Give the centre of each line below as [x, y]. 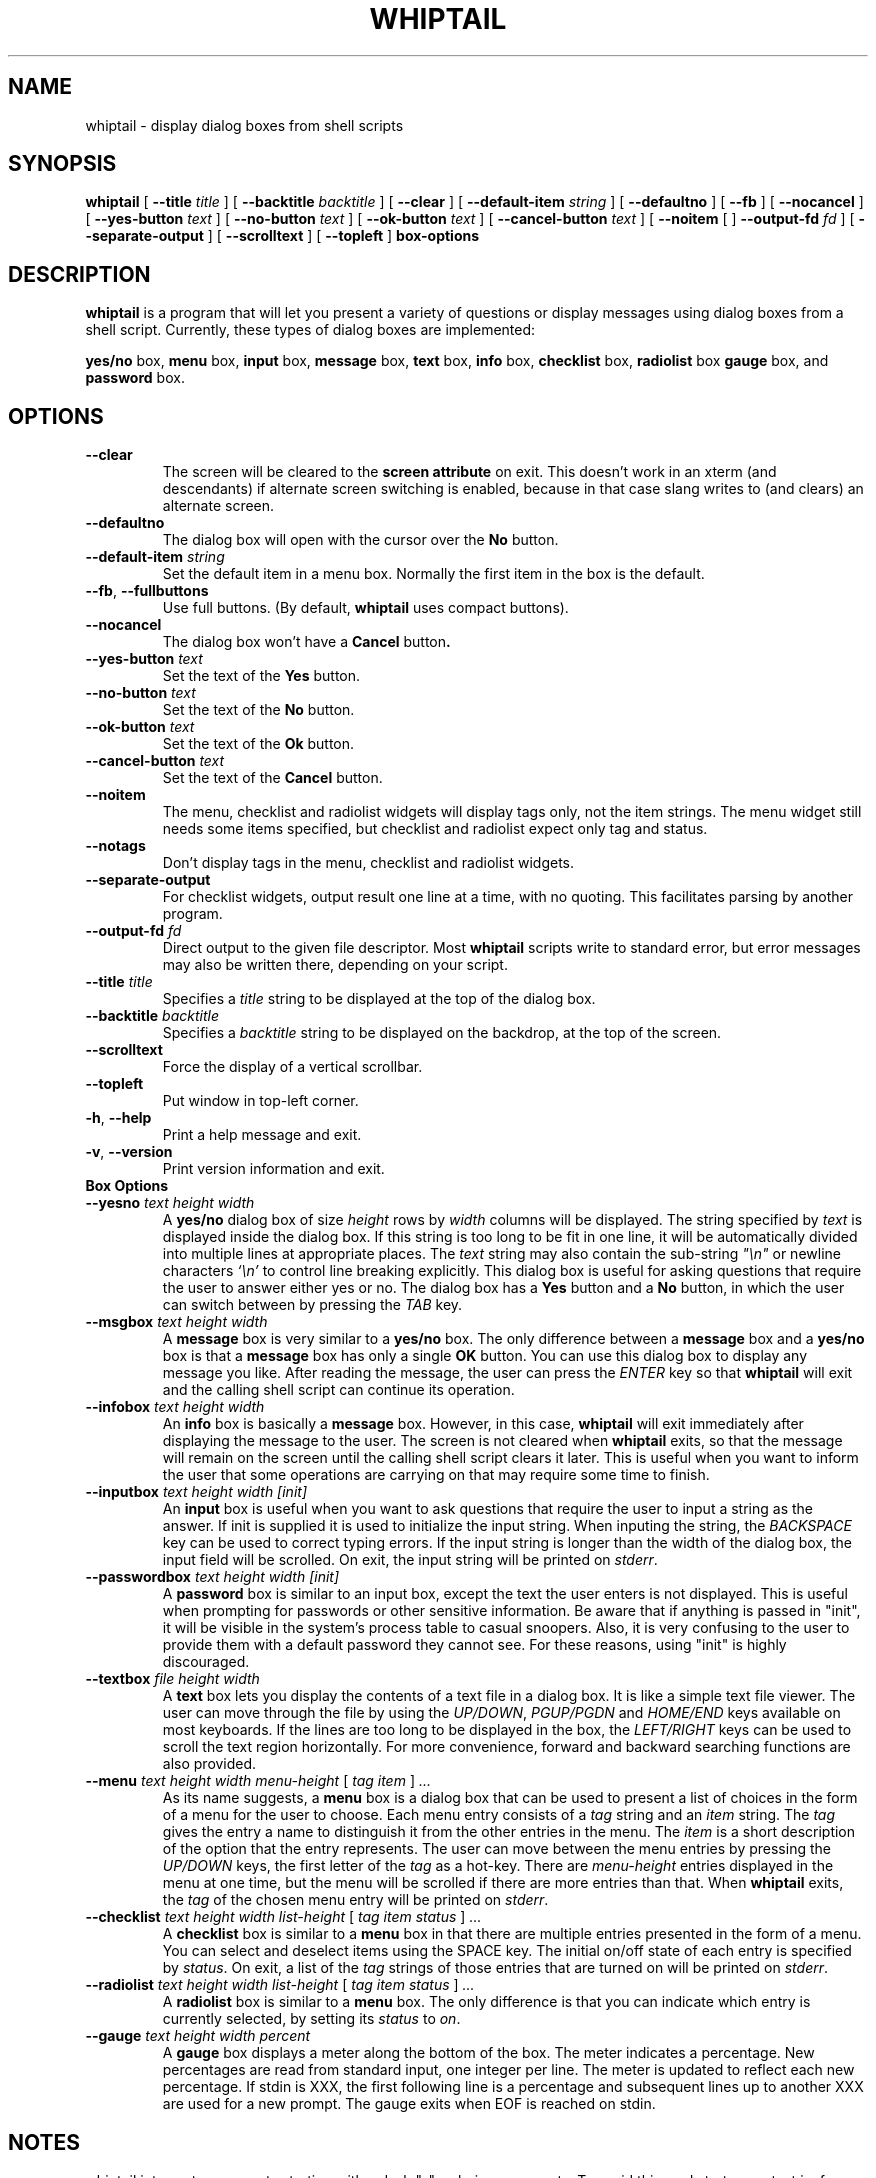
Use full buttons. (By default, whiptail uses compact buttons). [365, 608]
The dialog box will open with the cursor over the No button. [360, 540]
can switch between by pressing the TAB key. [312, 1305]
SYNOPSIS [62, 164]
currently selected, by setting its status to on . [311, 2019]
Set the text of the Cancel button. [272, 778]
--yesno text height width [170, 1203]
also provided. [209, 1764]
